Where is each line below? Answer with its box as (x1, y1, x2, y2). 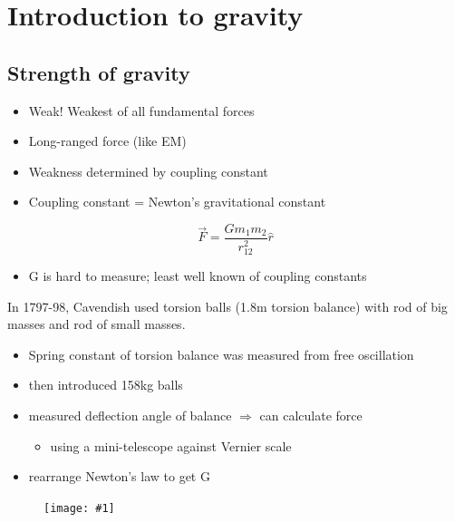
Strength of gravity (7, 58, 190, 86)
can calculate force (259, 406, 363, 425)
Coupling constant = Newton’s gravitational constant (28, 192, 326, 211)
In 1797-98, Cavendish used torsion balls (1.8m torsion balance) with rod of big (7, 296, 448, 315)
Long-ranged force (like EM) (28, 131, 187, 150)
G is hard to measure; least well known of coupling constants (28, 266, 367, 285)
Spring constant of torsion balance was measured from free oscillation (28, 344, 414, 363)
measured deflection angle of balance (28, 406, 232, 425)
